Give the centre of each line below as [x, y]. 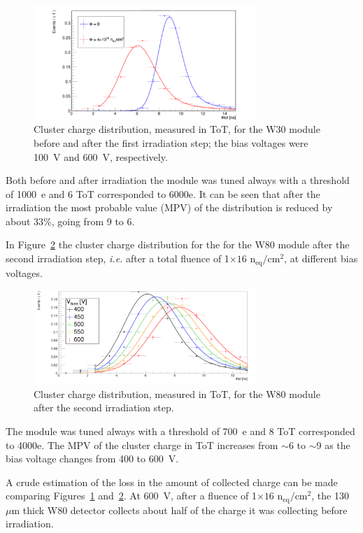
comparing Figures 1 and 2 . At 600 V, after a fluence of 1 [131, 496]
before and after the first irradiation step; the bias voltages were [171, 142]
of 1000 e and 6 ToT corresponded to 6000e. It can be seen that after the [163, 193]
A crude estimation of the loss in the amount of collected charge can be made [172, 482]
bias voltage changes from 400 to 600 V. [92, 459]
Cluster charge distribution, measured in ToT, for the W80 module [177, 393]
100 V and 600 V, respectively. [101, 156]
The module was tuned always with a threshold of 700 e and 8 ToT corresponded [180, 431]
